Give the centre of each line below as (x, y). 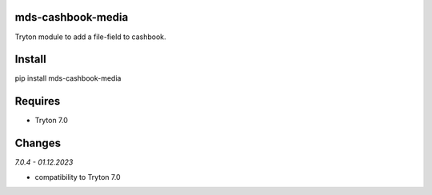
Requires (38, 101)
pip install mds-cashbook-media (68, 78)
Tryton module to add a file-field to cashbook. (91, 37)
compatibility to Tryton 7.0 (78, 177)
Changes (38, 143)
